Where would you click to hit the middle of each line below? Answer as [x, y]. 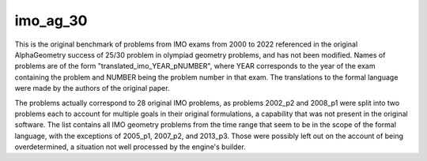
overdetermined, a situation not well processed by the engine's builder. [130, 147]
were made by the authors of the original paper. [92, 88]
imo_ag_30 [51, 21]
